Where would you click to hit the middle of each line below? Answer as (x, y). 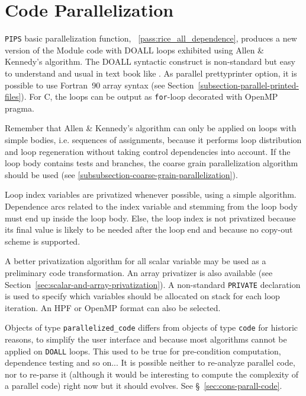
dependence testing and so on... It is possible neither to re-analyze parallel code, (150, 362)
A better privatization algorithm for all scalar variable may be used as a (136, 261)
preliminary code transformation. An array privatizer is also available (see (139, 272)
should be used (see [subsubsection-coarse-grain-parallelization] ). (121, 174)
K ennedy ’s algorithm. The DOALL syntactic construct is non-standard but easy (150, 61)
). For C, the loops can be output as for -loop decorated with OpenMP (149, 96)
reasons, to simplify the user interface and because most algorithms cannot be (146, 339)
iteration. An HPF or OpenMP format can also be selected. (113, 307)
